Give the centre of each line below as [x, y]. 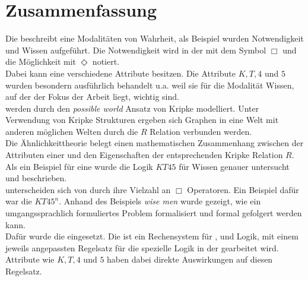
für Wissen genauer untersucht [234, 166]
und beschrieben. [36, 178]
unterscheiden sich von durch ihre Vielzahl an [88, 189]
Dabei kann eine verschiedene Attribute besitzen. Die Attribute [120, 73]
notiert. [106, 61]
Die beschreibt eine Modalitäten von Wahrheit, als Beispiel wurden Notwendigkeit [155, 38]
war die [19, 201]
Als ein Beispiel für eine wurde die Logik [79, 166]
